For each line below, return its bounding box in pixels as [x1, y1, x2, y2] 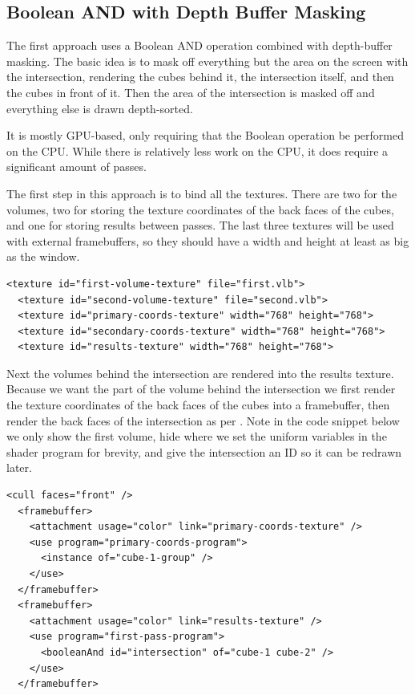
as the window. [6, 248, 80, 265]
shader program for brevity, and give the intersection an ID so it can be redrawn [6, 443, 402, 460]
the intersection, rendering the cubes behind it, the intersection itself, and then [6, 68, 394, 85]
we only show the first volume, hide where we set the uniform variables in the [6, 428, 387, 445]
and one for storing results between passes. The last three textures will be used [6, 217, 394, 234]
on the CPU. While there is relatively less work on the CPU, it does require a [6, 142, 389, 159]
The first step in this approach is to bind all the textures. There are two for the [6, 185, 397, 201]
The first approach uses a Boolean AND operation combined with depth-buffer [6, 37, 393, 54]
